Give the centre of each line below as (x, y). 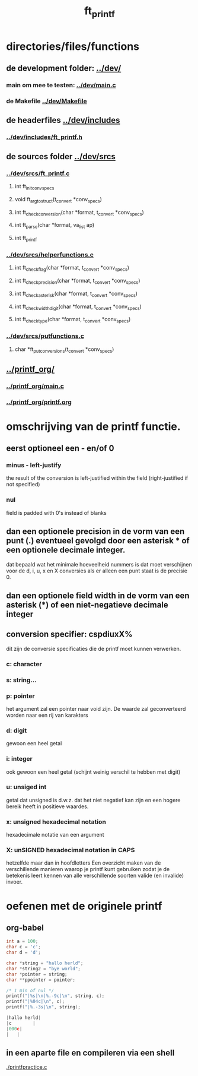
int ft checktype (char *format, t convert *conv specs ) (73, 320)
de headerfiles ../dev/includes (63, 120)
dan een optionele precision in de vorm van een (95, 532)
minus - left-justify (34, 466)
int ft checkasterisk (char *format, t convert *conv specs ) (76, 294)
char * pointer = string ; (37, 974)
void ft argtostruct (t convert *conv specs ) (58, 200)
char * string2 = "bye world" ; (44, 969)
